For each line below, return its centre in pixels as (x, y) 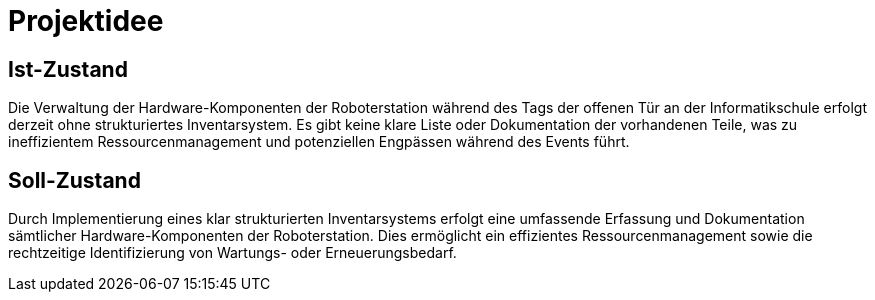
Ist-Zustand (68, 69)
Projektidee (86, 21)
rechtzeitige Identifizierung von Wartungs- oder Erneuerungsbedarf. (232, 253)
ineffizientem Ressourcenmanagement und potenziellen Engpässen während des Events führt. (319, 142)
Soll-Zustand (74, 180)
